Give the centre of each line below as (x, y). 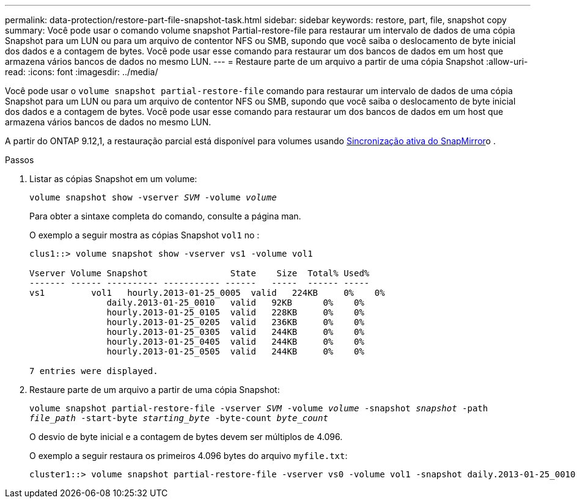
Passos (20, 160)
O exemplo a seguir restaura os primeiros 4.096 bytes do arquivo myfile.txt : (189, 456)
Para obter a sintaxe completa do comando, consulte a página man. (165, 216)
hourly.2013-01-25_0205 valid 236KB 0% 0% (235, 322)
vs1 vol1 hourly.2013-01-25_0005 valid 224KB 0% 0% (207, 293)
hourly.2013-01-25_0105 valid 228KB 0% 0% (235, 312)
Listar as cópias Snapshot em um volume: (113, 179)
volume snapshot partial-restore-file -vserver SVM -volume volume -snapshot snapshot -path (259, 408)
